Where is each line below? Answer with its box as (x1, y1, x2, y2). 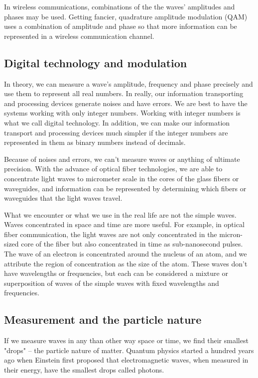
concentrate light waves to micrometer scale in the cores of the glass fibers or (4, 173, 239, 183)
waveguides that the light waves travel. (4, 193, 123, 203)
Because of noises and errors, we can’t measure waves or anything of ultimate (4, 153, 240, 164)
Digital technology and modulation (4, 55, 187, 70)
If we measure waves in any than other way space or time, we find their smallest (4, 335, 249, 346)
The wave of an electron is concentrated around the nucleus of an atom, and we (4, 249, 247, 259)
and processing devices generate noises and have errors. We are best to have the (4, 98, 248, 108)
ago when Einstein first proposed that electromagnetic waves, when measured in (4, 355, 249, 365)
